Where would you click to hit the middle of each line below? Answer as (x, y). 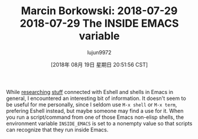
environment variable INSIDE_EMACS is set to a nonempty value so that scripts (99, 123)
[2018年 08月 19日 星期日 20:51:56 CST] (99, 64)
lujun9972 (99, 52)
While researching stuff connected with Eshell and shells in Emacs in (90, 92)
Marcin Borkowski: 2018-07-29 (99, 11)
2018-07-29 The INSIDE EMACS (99, 23)
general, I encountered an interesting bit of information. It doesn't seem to (96, 98)
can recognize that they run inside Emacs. (57, 130)
